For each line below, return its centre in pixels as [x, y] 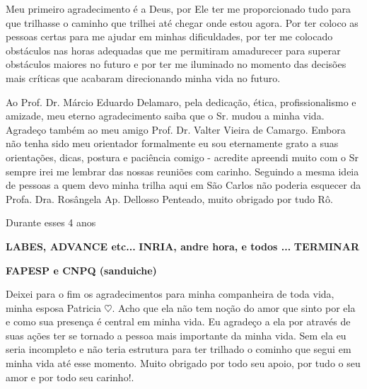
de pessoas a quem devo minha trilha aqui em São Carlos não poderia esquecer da [183, 185]
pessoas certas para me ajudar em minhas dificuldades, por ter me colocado [169, 36]
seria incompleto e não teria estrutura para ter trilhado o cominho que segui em [179, 349]
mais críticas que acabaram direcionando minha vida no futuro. [143, 77]
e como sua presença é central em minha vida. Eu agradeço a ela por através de [178, 321]
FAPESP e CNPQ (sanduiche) [81, 270]
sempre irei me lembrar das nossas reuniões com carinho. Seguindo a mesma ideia [182, 171]
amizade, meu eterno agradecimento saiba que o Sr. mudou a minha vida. [165, 116]
